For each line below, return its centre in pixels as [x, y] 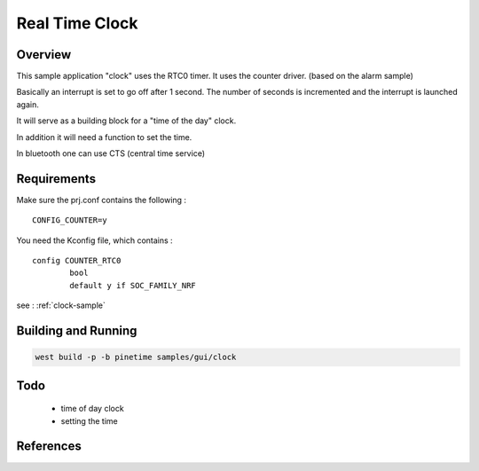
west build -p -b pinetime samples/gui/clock [136, 357]
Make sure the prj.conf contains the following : [101, 200]
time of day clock [92, 409]
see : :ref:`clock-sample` [61, 305]
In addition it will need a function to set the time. [104, 137]
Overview [44, 55]
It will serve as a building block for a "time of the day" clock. [126, 121]
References [49, 447]
